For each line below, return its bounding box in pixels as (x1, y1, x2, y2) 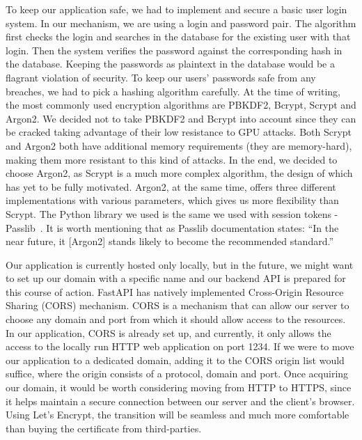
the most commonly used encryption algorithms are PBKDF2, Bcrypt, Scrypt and (6, 97, 356, 112)
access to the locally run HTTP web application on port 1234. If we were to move (6, 339, 354, 354)
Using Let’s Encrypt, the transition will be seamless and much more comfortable (6, 407, 349, 422)
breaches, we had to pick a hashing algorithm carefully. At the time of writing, (6, 84, 340, 98)
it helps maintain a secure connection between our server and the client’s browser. (6, 393, 355, 408)
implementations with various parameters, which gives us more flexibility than (6, 193, 339, 207)
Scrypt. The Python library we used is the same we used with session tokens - (6, 206, 338, 221)
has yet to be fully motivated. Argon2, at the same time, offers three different (6, 179, 336, 194)
